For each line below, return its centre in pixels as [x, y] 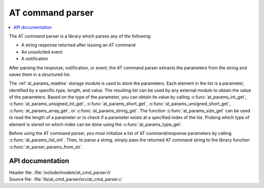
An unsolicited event [42, 52]
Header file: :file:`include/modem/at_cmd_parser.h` [60, 172]
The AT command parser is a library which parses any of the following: [80, 36]
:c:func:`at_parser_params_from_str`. [46, 147]
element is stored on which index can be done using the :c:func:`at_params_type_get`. [96, 124]
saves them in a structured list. [40, 74]
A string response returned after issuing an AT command [78, 45]
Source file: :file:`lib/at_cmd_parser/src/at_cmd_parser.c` [66, 179]
